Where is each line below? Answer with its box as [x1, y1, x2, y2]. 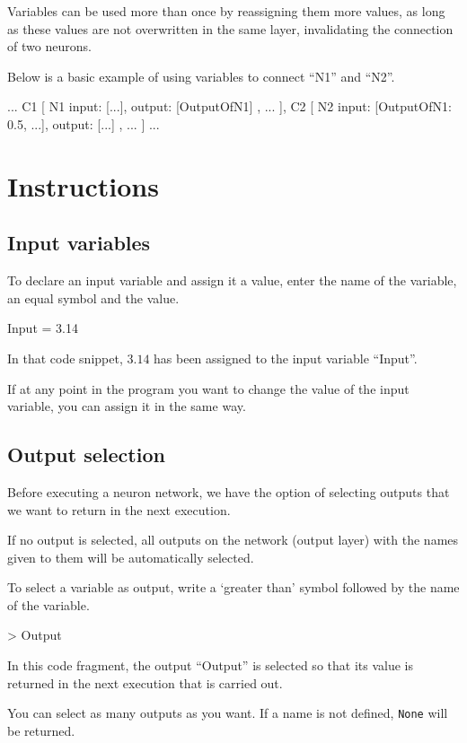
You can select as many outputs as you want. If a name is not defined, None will [7, 704, 448, 722]
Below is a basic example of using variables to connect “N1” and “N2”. [7, 66, 395, 85]
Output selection [7, 441, 165, 468]
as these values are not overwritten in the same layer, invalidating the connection [7, 19, 454, 38]
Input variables [7, 229, 151, 257]
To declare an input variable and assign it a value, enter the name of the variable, [7, 271, 457, 290]
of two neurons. [7, 37, 92, 56]
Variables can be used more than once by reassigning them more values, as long [7, 2, 445, 20]
